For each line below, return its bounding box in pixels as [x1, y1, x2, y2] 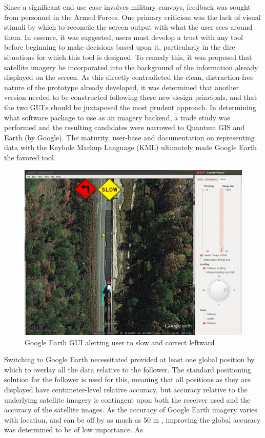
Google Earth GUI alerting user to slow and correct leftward [25, 337, 215, 347]
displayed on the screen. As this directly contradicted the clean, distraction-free [4, 72, 254, 82]
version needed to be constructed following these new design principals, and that [4, 92, 257, 102]
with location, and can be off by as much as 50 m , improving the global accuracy [4, 414, 261, 425]
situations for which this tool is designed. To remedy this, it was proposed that [4, 51, 252, 62]
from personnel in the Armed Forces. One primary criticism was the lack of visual [4, 11, 261, 22]
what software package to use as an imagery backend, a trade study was [4, 112, 231, 122]
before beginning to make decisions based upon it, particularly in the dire [4, 41, 235, 52]
